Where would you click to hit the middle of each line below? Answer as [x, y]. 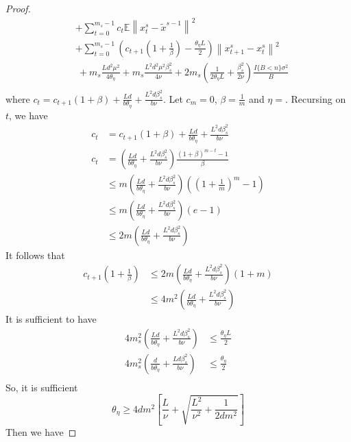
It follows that [35, 255]
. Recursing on [315, 98]
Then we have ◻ [41, 431]
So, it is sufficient [42, 387]
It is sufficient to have [51, 319]
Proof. [18, 8]
